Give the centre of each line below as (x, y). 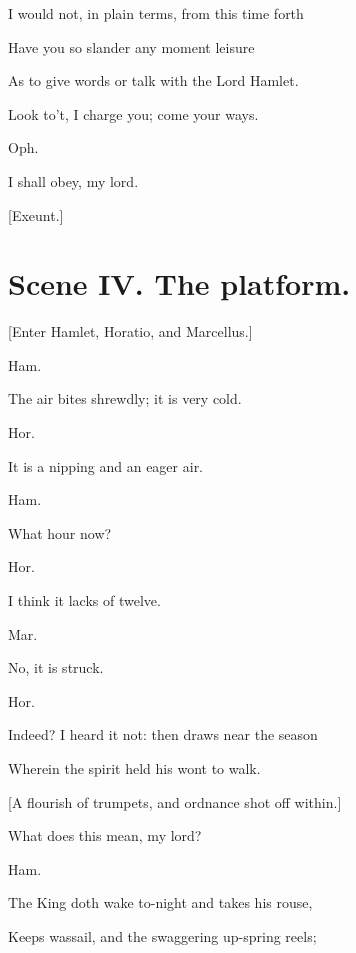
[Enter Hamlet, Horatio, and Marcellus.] (130, 331)
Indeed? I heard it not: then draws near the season (163, 734)
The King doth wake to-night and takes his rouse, (160, 902)
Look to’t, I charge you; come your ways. (133, 113)
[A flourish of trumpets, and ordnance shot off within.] (175, 801)
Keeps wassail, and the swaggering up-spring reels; (162, 935)
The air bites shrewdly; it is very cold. (125, 398)
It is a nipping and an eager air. (106, 465)
